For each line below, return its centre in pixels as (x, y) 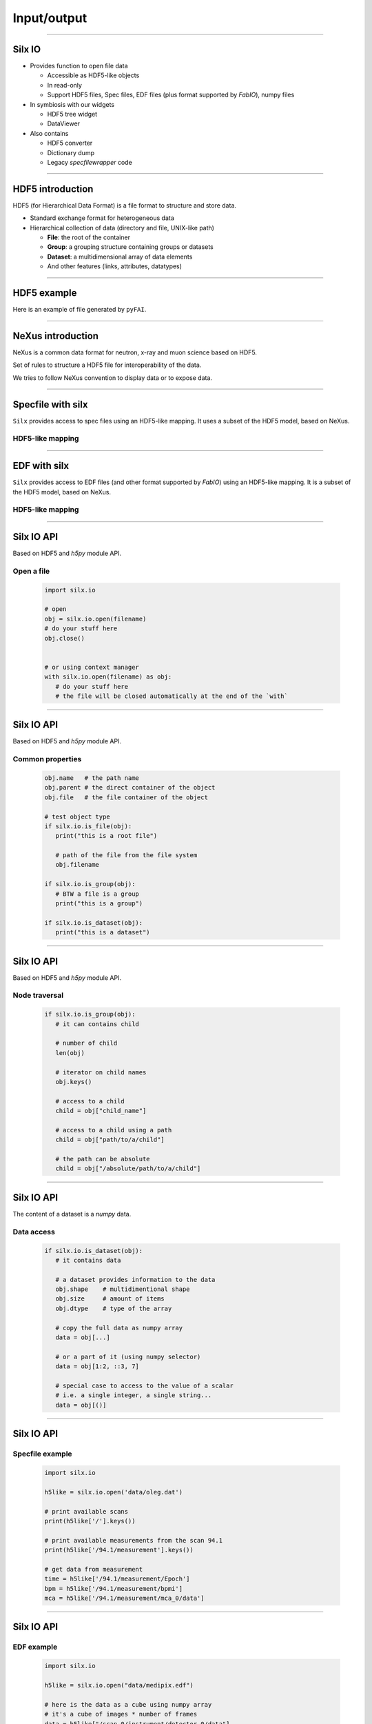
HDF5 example (45, 293)
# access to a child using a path (114, 1130)
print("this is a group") (99, 904)
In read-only (65, 85)
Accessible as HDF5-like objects (93, 75)
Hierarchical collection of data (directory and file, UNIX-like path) (122, 228)
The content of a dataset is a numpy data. (72, 1214)
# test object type (77, 816)
